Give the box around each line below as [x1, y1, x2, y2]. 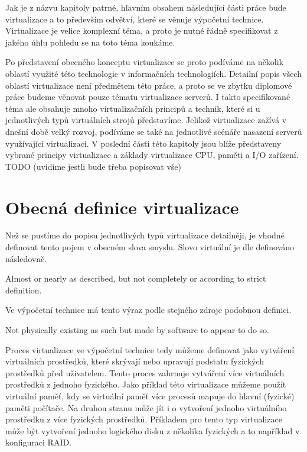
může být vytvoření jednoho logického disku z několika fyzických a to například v [5, 424, 300, 437]
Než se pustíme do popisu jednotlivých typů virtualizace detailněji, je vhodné [5, 229, 285, 241]
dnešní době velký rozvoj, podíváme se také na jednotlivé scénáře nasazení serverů [5, 125, 302, 137]
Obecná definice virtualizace [5, 195, 239, 219]
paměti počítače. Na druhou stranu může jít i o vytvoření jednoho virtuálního [5, 401, 287, 414]
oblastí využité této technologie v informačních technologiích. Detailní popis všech [5, 67, 302, 79]
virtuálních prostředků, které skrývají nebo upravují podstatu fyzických [5, 355, 264, 367]
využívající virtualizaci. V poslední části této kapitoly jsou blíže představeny [5, 137, 282, 149]
